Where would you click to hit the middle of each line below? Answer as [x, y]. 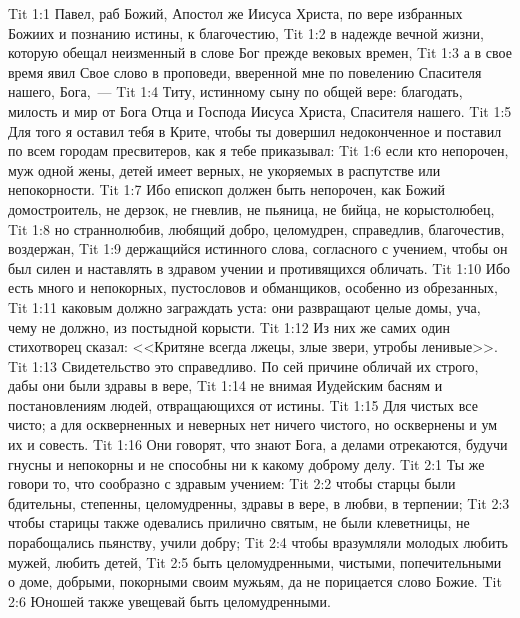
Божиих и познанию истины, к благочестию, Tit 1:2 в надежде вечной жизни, [246, 32]
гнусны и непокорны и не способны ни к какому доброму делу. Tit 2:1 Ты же [246, 463]
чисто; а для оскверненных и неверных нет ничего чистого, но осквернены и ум [253, 424]
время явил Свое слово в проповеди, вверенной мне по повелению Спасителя [245, 71]
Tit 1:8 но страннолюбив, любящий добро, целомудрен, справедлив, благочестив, [256, 228]
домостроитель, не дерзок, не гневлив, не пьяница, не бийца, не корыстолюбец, [251, 208]
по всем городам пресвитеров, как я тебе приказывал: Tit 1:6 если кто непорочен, [258, 150]
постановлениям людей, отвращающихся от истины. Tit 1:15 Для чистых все [243, 404]
